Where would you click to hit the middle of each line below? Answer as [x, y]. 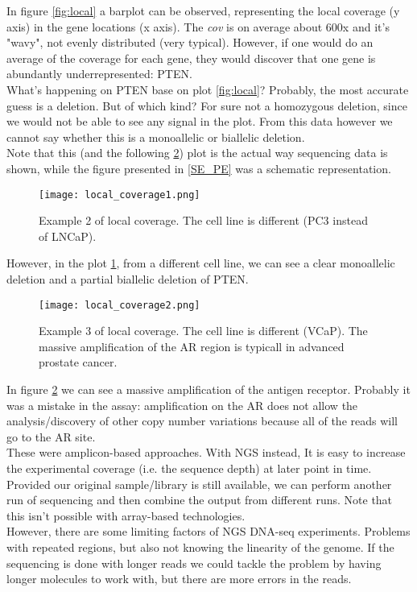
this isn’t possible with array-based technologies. [126, 515]
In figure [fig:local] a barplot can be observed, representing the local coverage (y [203, 10]
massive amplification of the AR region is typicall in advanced [192, 346]
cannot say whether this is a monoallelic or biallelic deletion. [156, 137]
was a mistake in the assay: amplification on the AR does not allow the [182, 405]
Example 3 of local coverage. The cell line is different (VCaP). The [203, 331]
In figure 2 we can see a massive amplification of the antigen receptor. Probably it [208, 389]
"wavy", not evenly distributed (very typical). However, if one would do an [190, 42]
